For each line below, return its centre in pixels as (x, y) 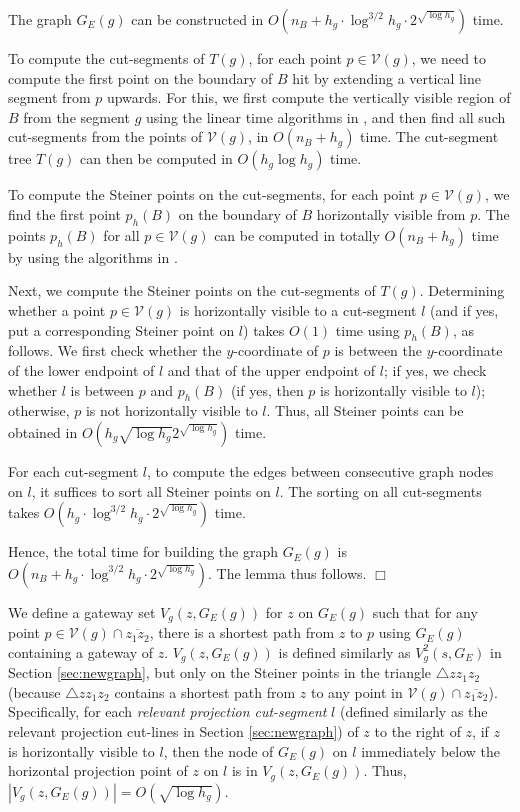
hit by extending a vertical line (386, 77)
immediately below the (430, 750)
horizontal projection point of (98, 770)
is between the (378, 350)
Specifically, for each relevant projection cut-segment (167, 711)
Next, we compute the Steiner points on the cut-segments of (192, 290)
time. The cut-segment (429, 136)
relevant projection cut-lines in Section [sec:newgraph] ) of (183, 730)
